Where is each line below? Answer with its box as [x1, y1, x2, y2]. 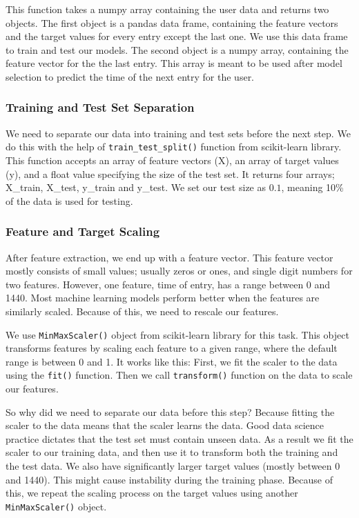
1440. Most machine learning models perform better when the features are [6, 290, 320, 305]
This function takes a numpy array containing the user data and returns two [6, 2, 329, 16]
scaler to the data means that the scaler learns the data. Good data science [6, 418, 324, 432]
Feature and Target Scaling [6, 223, 160, 240]
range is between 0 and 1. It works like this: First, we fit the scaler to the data [6, 354, 338, 368]
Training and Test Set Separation [6, 99, 195, 116]
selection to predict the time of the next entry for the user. [6, 69, 255, 83]
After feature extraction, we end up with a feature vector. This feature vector [6, 250, 333, 264]
